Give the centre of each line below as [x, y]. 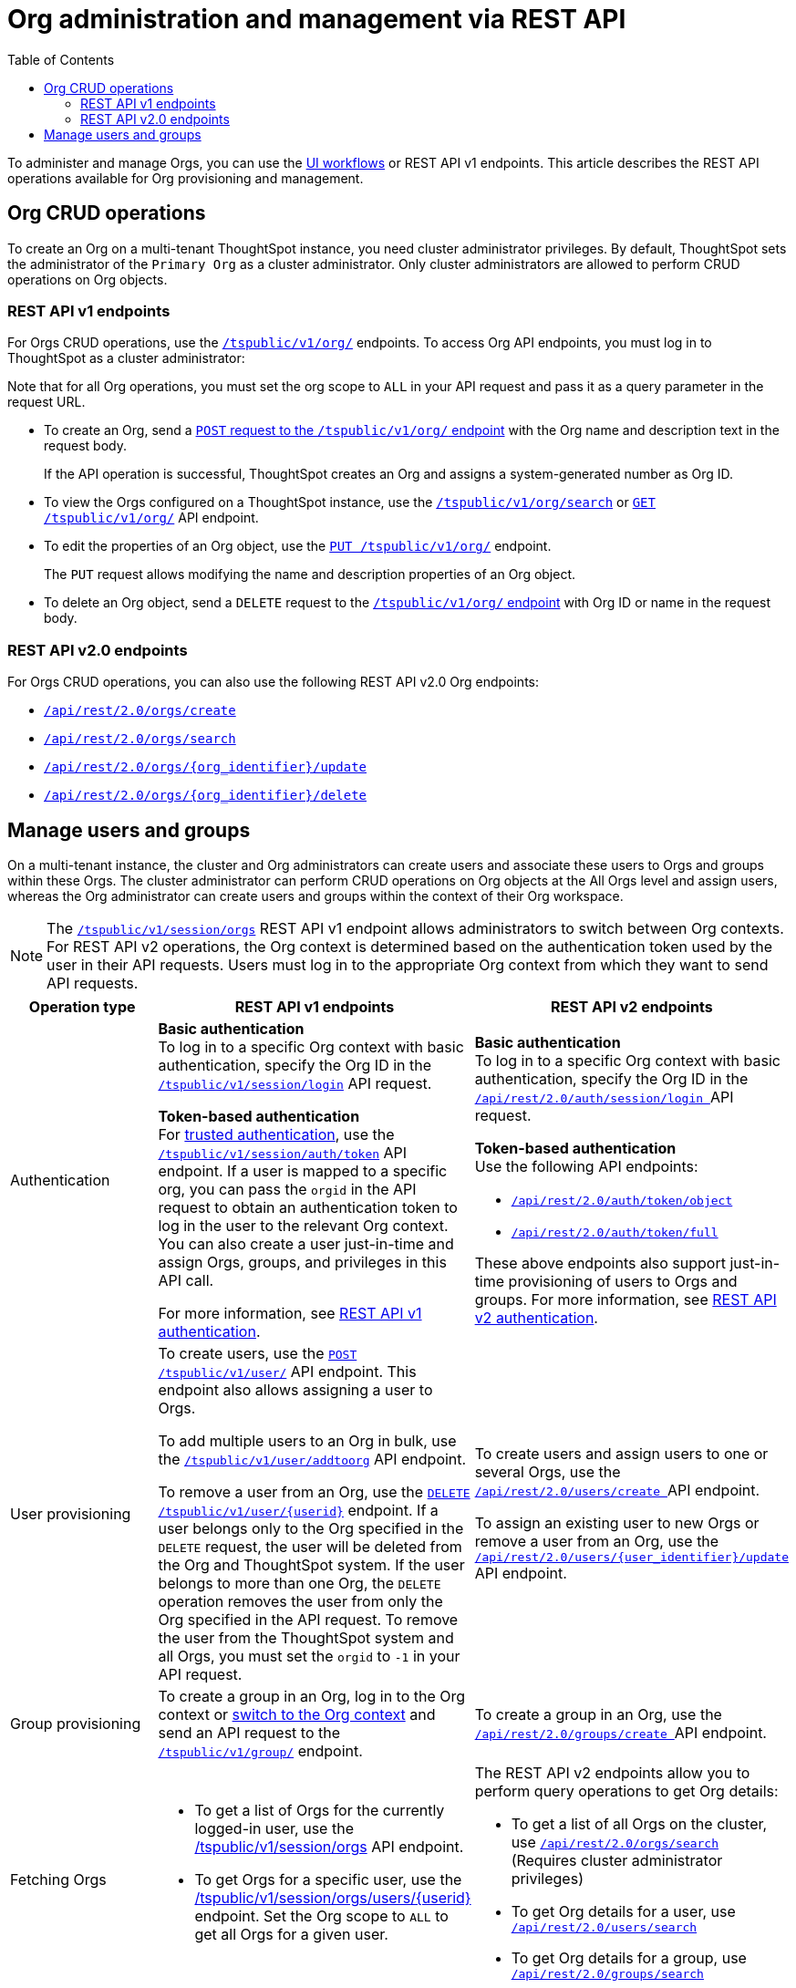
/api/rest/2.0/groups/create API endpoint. [620, 1732]
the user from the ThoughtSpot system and [306, 1637]
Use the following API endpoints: [586, 1166]
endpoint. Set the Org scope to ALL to [321, 1916]
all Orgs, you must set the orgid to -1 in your [309, 1656]
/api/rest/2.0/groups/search [607, 1973]
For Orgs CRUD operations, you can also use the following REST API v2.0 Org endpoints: [273, 682]
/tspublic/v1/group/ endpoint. [260, 1750]
